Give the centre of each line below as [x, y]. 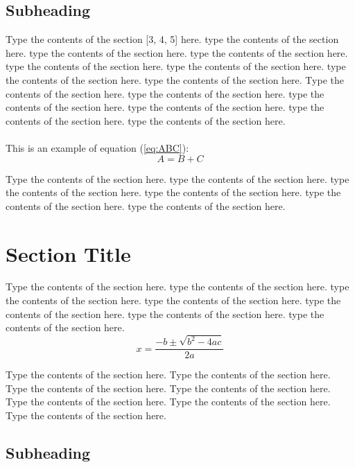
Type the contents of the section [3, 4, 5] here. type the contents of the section [172, 39]
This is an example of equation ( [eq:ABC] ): [97, 147]
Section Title [68, 253]
